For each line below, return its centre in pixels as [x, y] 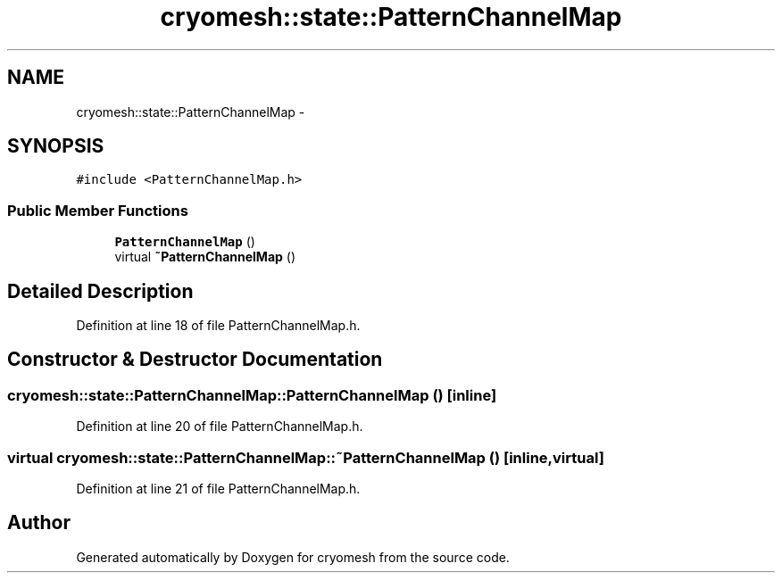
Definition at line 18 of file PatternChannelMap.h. [218, 326]
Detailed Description [100, 291]
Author [39, 523]
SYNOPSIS [56, 146]
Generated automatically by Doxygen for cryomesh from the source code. [293, 557]
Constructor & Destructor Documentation [195, 360]
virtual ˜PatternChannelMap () [205, 257]
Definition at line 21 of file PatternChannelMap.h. [218, 489]
